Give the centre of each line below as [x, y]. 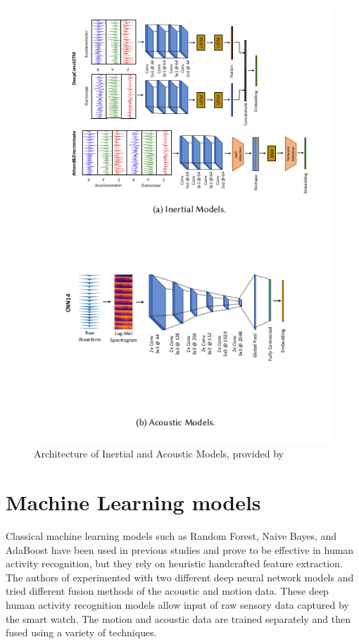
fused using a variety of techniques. [81, 632]
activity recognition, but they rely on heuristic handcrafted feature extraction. [174, 563]
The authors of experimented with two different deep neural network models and [180, 577]
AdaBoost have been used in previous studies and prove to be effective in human [180, 549]
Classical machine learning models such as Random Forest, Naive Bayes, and [171, 535]
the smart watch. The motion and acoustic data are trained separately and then [178, 618]
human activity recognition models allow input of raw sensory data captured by [177, 604]
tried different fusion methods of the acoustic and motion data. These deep [167, 591]
